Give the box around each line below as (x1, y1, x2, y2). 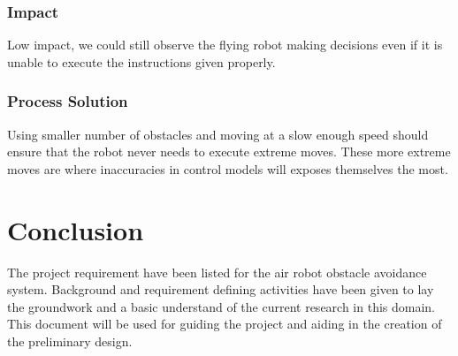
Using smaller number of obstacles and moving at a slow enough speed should (7, 125, 429, 143)
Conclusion (7, 211, 144, 247)
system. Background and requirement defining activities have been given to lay (7, 280, 434, 299)
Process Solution (7, 90, 128, 112)
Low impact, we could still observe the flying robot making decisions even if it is (7, 35, 443, 54)
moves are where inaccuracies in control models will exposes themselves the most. (7, 159, 448, 178)
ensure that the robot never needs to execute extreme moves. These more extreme (7, 142, 451, 161)
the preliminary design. (7, 331, 133, 350)
